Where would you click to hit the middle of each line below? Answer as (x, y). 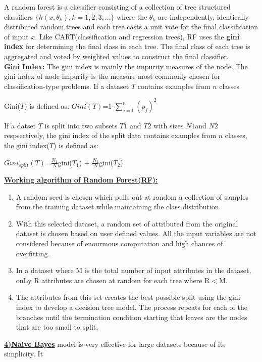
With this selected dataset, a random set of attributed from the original (127, 223)
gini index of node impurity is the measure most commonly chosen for (112, 76)
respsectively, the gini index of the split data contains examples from (110, 135)
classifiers (19, 16)
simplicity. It (24, 354)
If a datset (20, 125)
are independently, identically (203, 16)
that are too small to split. (57, 327)
